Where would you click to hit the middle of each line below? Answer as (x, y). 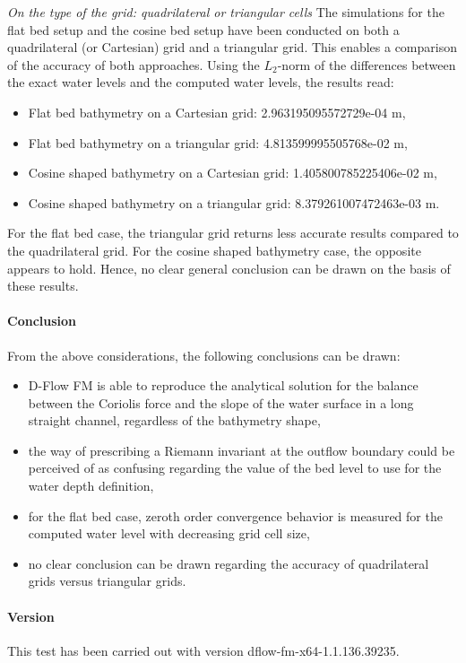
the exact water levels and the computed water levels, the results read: (201, 82)
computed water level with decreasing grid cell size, (169, 533)
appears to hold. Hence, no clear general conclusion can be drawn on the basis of (229, 268)
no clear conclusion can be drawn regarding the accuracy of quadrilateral (229, 563)
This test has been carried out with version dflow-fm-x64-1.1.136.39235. (203, 650)
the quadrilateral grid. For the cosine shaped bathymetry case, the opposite (214, 250)
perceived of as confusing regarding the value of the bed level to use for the (235, 468)
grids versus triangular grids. (107, 581)
